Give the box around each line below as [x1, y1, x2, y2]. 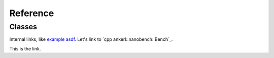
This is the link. [9, 45, 41, 51]
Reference [9, 8, 54, 19]
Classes [9, 22, 38, 31]
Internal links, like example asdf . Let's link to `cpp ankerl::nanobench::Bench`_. [9, 36, 173, 42]
